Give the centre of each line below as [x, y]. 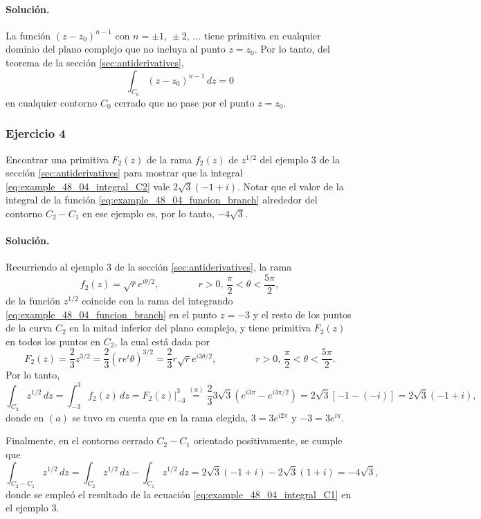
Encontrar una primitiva [57, 159]
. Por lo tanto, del [292, 49]
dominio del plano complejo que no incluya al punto [116, 49]
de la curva [29, 328]
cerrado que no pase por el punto [184, 102]
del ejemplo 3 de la [300, 159]
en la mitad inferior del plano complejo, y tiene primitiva [190, 328]
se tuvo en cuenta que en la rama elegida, [160, 417]
